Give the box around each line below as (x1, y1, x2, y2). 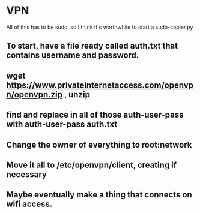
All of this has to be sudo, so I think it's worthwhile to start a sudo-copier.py (6, 23, 193, 31)
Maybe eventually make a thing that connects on (6, 190, 192, 200)
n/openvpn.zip (6, 89, 63, 100)
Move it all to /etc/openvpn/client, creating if (6, 160, 177, 170)
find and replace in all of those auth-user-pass (6, 110, 184, 120)
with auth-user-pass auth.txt (6, 119, 118, 130)
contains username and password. (6, 50, 139, 61)
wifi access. (6, 199, 53, 209)
